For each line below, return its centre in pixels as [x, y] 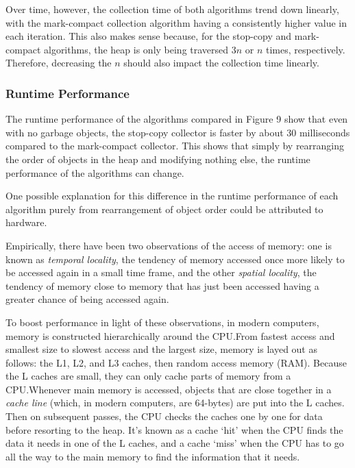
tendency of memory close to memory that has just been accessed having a [162, 285]
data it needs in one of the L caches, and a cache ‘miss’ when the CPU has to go [175, 443]
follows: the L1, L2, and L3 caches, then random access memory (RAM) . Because [176, 362]
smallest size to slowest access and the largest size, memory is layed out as [161, 349]
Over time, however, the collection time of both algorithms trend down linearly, [172, 9]
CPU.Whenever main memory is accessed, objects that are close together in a [169, 389]
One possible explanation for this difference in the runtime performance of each [172, 196]
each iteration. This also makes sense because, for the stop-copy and [149, 36]
